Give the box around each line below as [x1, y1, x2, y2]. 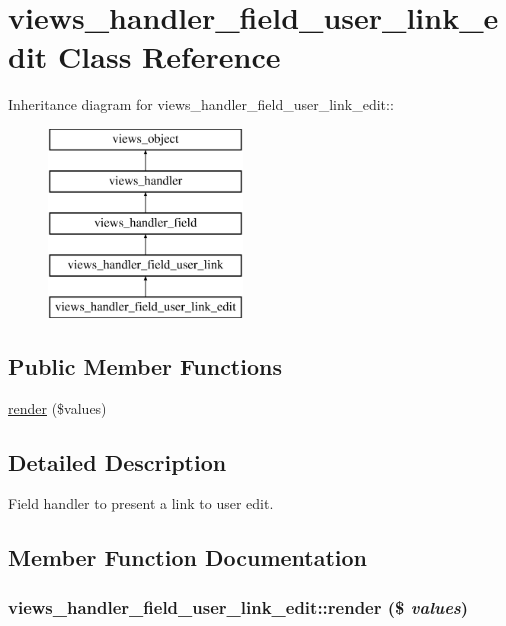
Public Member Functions [8, 350, 282, 381]
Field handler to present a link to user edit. [8, 493, 274, 514]
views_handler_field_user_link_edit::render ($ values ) [8, 594, 469, 619]
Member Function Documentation [8, 542, 368, 573]
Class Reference [58, 36, 281, 77]
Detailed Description [8, 446, 227, 477]
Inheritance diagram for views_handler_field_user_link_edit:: [8, 94, 394, 115]
